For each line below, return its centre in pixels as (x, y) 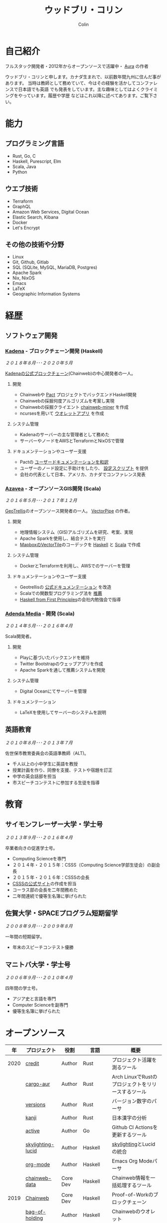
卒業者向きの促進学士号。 (31, 848)
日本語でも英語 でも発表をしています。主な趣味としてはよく (79, 89)
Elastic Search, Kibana (35, 217)
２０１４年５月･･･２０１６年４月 (39, 625)
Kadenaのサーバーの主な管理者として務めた (65, 435)
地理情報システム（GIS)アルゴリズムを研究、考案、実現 (76, 532)
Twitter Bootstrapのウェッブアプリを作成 (61, 664)
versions (36, 1105)
